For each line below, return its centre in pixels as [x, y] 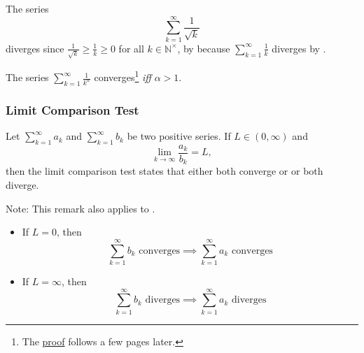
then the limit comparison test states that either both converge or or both [164, 171]
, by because [204, 48]
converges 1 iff [122, 76]
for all [131, 48]
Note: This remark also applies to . [80, 208]
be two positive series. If [179, 136]
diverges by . [299, 48]
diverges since [35, 48]
